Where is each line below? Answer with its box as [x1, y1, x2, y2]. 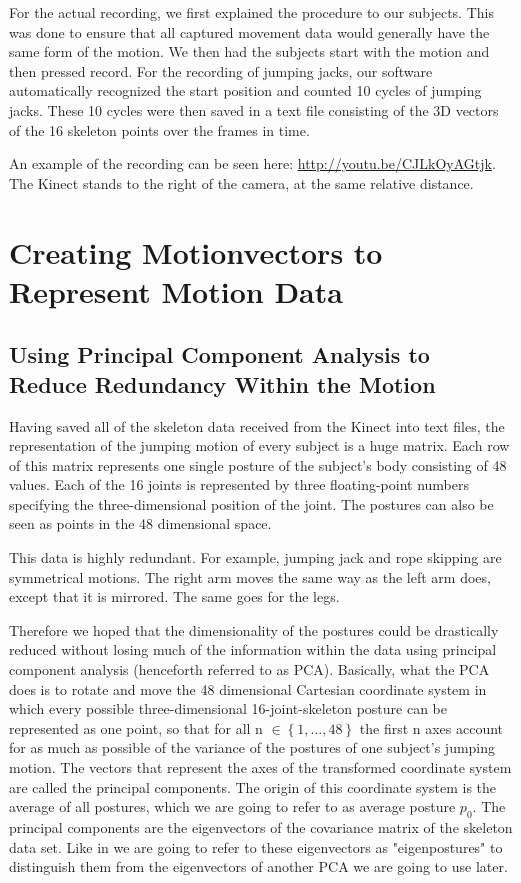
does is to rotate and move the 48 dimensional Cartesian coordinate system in [9, 678, 487, 699]
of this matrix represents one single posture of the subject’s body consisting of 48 [9, 454, 507, 475]
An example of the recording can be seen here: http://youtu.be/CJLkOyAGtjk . [9, 153, 496, 174]
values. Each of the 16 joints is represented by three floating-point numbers [9, 474, 470, 495]
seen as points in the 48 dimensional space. [9, 513, 272, 534]
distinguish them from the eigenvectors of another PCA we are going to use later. [9, 856, 508, 877]
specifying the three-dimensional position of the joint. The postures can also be [9, 493, 494, 514]
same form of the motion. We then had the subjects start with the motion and [9, 41, 490, 62]
